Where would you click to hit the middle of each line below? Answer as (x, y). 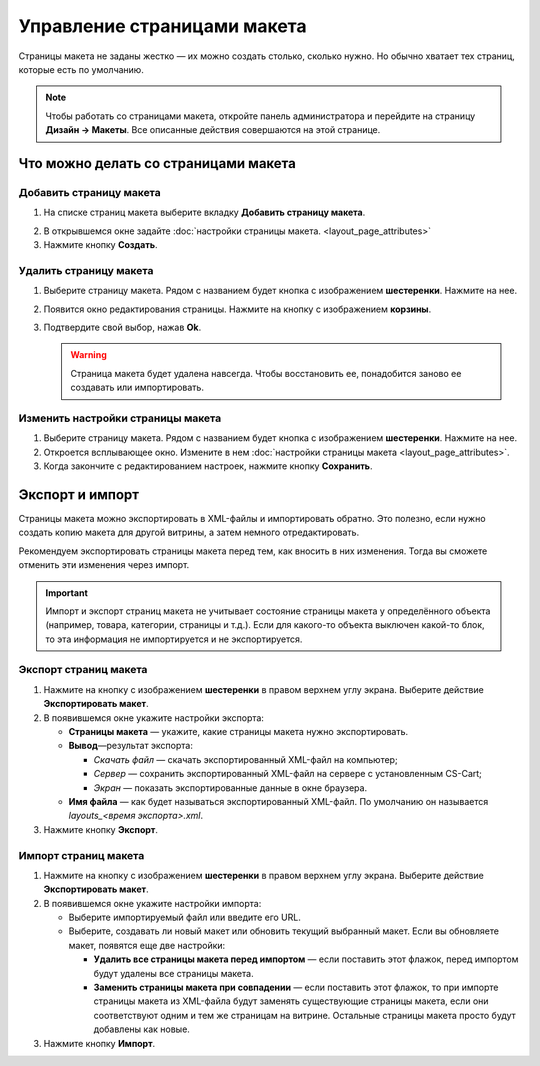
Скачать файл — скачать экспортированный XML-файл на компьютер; (246, 759)
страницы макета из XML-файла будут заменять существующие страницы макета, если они (291, 1001)
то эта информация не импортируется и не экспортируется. (174, 639)
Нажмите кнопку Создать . (101, 245)
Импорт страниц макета (81, 855)
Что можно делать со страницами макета (157, 163)
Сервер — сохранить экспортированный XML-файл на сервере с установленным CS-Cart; (287, 774)
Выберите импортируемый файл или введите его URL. (185, 917)
